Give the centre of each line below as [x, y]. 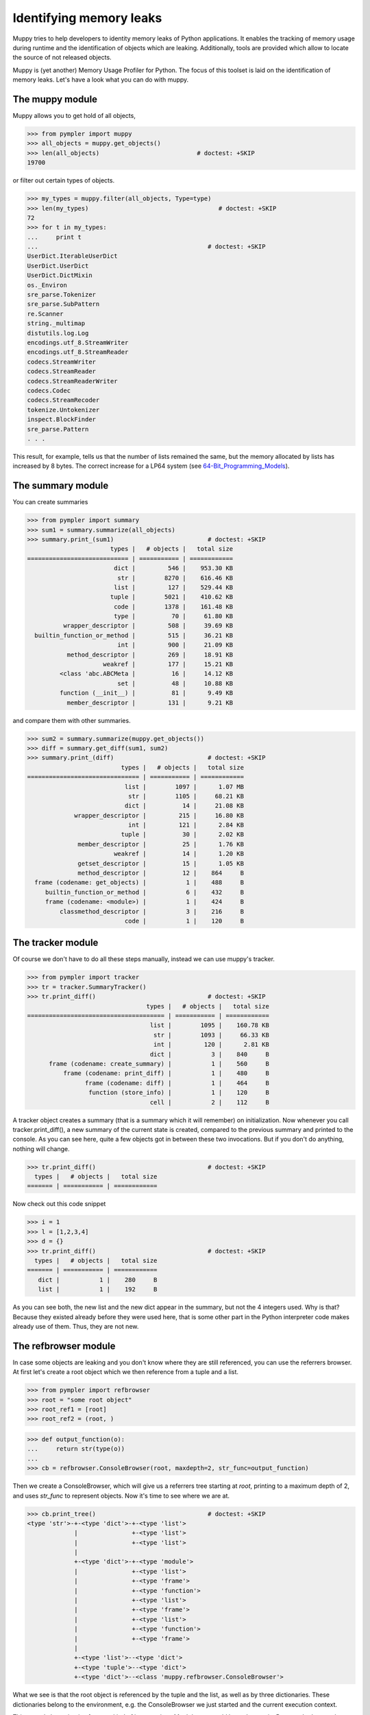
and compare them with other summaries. [72, 720]
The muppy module [55, 99]
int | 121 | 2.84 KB [186, 825]
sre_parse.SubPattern [63, 304]
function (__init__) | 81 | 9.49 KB [146, 693]
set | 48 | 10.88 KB [175, 683]
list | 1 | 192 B [98, 1289]
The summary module [61, 486]
